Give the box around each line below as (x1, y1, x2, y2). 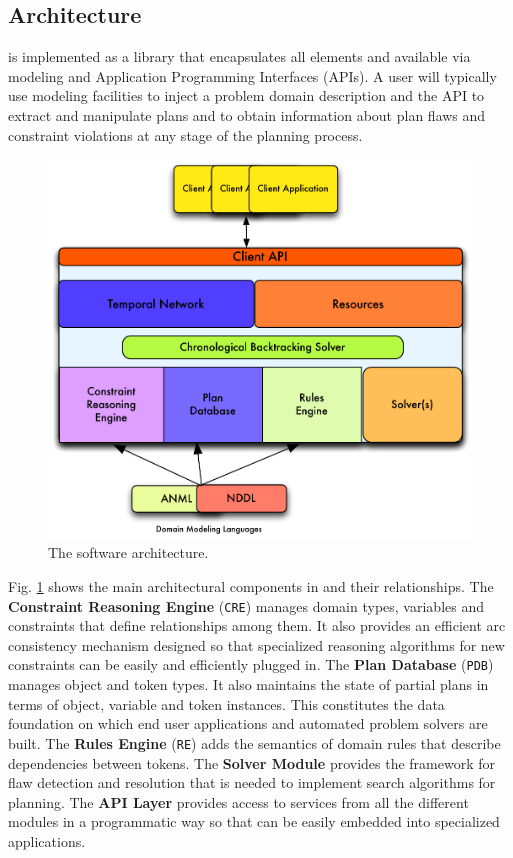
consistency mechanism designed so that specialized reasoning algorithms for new (8, 634, 505, 655)
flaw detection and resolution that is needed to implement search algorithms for (8, 772, 496, 793)
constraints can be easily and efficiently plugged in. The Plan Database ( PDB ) (8, 654, 494, 675)
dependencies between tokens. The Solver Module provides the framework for (8, 752, 496, 773)
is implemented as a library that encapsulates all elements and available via (8, 46, 471, 67)
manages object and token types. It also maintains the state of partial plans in (8, 674, 489, 695)
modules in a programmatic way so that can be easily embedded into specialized (8, 811, 500, 832)
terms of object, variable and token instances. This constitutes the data (8, 693, 445, 714)
